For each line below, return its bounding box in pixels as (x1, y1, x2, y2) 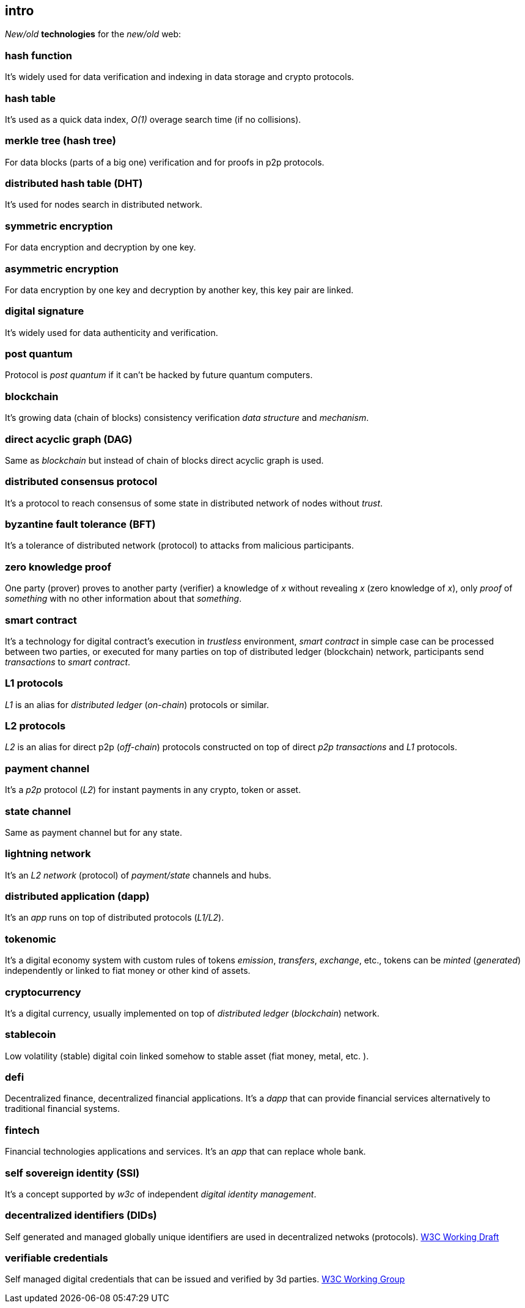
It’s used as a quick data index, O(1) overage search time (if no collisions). (5, 114, 301, 125)
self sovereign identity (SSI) (5, 1166, 140, 1179)
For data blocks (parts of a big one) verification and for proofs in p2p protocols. (5, 156, 325, 167)
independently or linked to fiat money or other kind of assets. (5, 965, 251, 976)
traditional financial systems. (5, 1103, 120, 1114)
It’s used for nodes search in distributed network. (5, 199, 203, 210)
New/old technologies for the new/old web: (5, 29, 182, 40)
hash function (5, 49, 73, 62)
